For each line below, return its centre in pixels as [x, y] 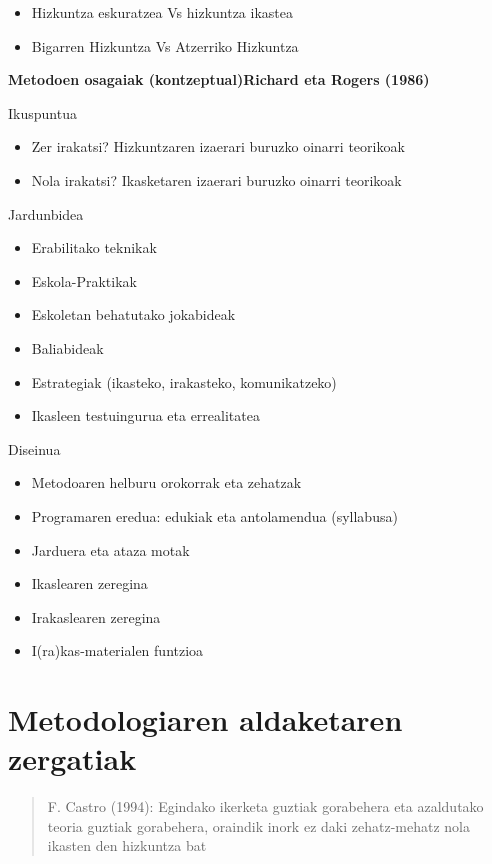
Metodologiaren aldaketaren [205, 719]
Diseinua [34, 448]
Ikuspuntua [42, 112]
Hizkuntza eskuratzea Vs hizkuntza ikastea [162, 12]
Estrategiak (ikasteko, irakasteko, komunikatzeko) [184, 381]
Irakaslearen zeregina [96, 616]
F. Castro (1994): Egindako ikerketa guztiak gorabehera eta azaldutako [265, 806]
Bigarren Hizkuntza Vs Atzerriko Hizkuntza [165, 45]
